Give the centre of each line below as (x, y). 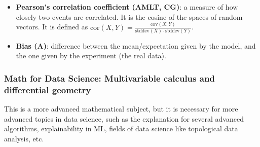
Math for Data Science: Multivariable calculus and (109, 78)
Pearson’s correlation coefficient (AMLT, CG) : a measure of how (127, 7)
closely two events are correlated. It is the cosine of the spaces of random (129, 16)
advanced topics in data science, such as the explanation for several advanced (124, 118)
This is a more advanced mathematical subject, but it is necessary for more (121, 109)
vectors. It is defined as (52, 27)
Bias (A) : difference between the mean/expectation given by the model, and (136, 45)
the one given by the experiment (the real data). (91, 56)
